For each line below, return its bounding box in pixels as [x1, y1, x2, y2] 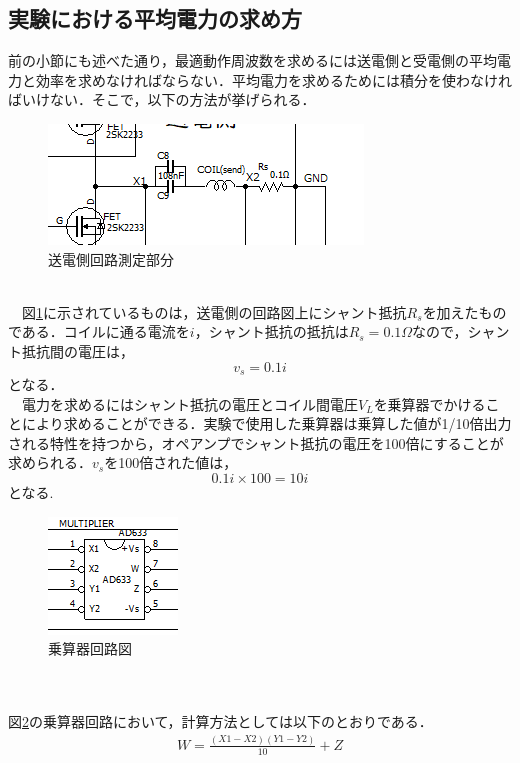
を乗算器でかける [373, 393, 486, 414]
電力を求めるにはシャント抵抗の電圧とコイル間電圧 [21, 393, 358, 414]
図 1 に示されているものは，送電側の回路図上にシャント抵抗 [21, 301, 407, 322]
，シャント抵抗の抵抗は [194, 321, 349, 342]
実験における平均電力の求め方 [8, 3, 302, 34]
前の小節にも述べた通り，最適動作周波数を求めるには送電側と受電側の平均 [8, 50, 498, 71]
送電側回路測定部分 [48, 248, 174, 269]
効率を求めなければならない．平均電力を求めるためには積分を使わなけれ [35, 69, 512, 90]
